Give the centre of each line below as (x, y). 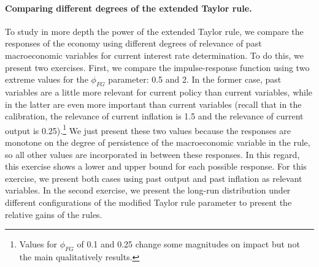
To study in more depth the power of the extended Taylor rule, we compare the (154, 31)
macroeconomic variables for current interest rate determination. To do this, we (155, 55)
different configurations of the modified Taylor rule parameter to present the (148, 202)
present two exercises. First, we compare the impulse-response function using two (157, 67)
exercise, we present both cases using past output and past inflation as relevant (154, 178)
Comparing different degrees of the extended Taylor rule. (129, 8)
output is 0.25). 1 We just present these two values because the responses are (148, 129)
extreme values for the (47, 79)
